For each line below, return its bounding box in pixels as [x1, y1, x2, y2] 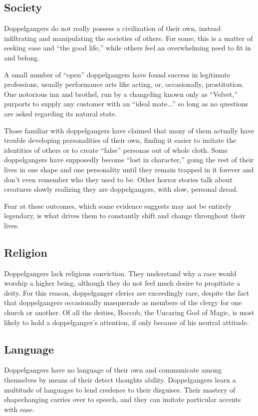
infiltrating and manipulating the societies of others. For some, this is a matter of [4, 32, 253, 43]
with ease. [4, 404, 34, 414]
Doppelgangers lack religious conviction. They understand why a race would [4, 268, 237, 278]
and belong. [4, 52, 40, 62]
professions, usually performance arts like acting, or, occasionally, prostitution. [4, 79, 244, 89]
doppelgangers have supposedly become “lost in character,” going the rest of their [4, 154, 254, 165]
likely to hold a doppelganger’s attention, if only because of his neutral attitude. [4, 317, 249, 327]
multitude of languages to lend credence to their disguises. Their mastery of [4, 384, 236, 395]
